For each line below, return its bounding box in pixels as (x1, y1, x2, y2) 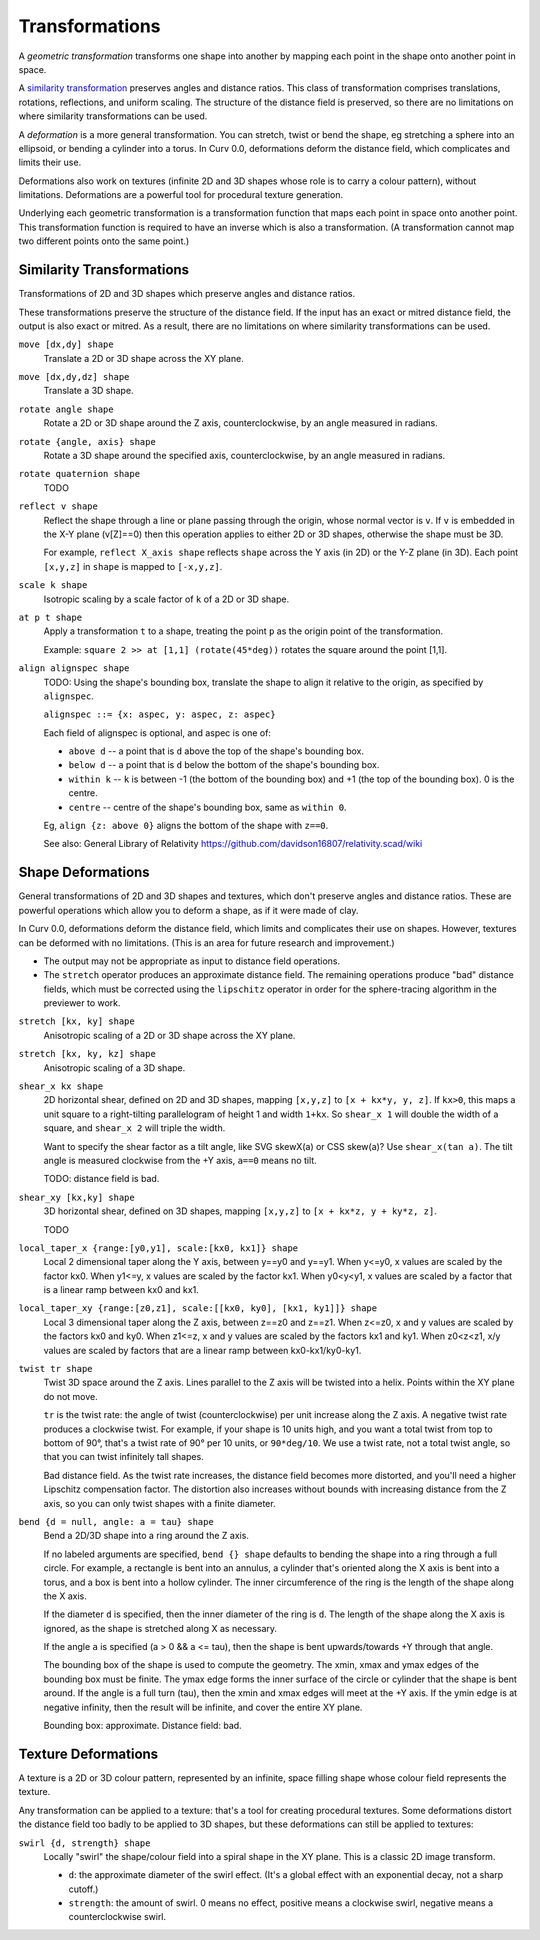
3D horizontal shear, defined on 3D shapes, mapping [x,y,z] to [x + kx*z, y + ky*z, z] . (43, 1205, 437, 1217)
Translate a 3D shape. (43, 385, 134, 397)
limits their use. (18, 156, 82, 169)
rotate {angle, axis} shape (18, 436, 157, 447)
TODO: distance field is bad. (43, 1173, 160, 1185)
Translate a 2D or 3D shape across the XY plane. (43, 352, 244, 364)
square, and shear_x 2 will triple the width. (43, 1122, 226, 1134)
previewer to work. (43, 997, 121, 1009)
